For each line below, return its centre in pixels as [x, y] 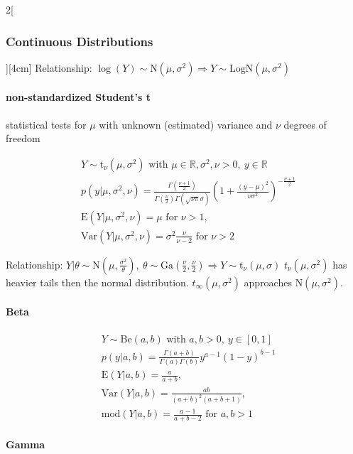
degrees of [305, 124]
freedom [23, 138]
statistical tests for [46, 124]
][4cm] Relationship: [49, 67]
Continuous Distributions [80, 41]
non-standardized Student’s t [78, 97]
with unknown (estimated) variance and [186, 124]
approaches [268, 282]
